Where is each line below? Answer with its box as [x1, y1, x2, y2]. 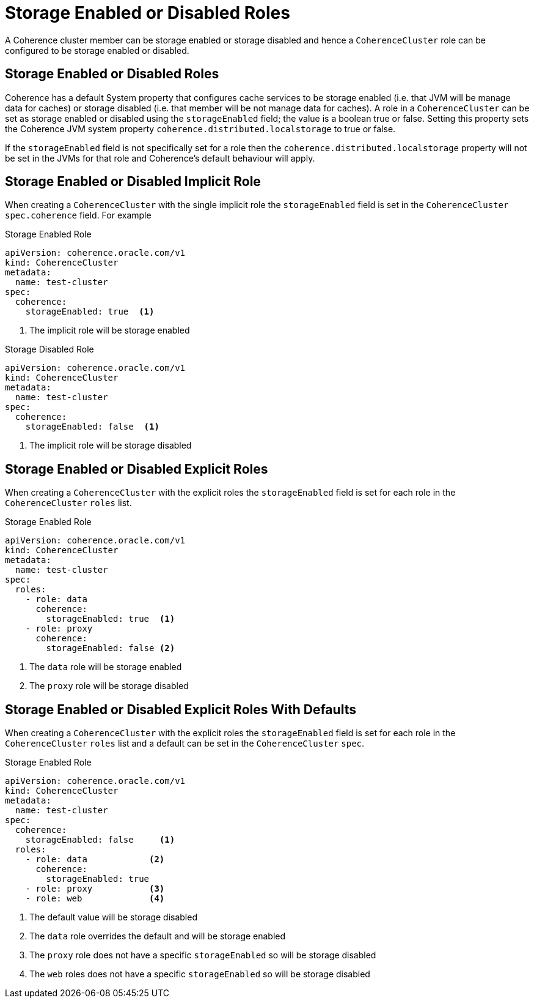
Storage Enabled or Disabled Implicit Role [5, 174, 261, 190]
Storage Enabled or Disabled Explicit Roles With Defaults [5, 701, 356, 717]
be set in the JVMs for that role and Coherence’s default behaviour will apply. [5, 152, 315, 163]
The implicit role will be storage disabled [29, 440, 192, 451]
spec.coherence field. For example [5, 210, 152, 221]
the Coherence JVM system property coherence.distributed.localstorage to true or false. [5, 123, 396, 134]
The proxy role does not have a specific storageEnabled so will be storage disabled [29, 950, 376, 961]
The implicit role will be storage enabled [29, 325, 190, 336]
